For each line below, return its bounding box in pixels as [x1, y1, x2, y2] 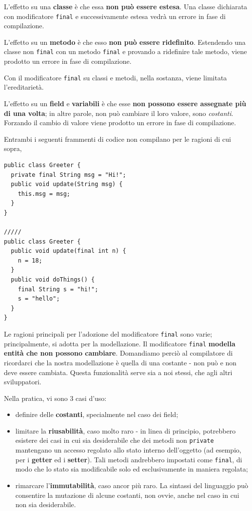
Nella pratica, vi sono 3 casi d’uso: [4, 393, 107, 403]
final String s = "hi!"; [18, 285, 98, 293]
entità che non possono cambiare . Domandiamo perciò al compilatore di [4, 348, 233, 358]
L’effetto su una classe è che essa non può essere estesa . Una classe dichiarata [4, 1, 248, 11]
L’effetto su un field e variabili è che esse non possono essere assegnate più [4, 98, 246, 108]
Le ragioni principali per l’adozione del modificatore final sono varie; [4, 329, 213, 339]
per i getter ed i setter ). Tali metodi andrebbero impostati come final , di [15, 454, 242, 464]
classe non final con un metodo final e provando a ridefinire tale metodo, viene [4, 46, 247, 57]
